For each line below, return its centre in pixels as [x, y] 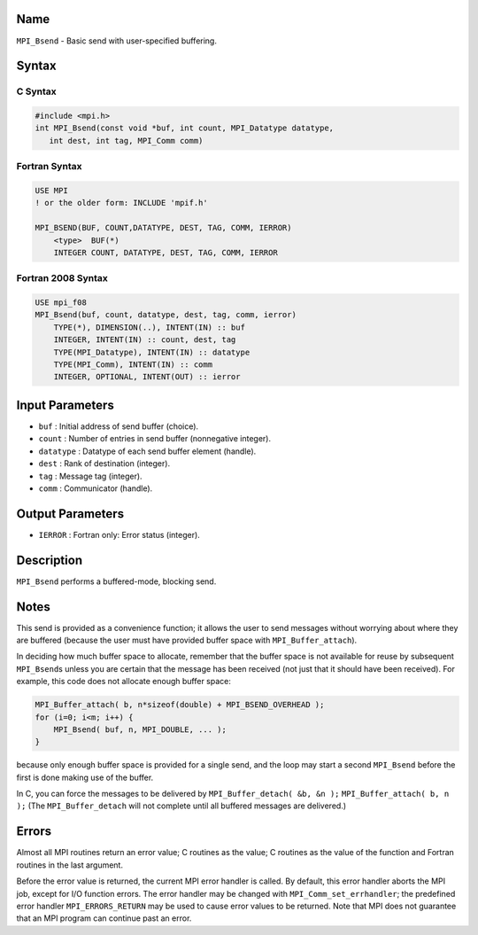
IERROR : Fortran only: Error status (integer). [119, 534]
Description [50, 560]
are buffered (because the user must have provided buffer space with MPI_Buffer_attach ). [187, 640]
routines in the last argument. [70, 865]
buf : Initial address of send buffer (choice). [119, 426]
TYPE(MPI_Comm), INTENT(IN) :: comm [133, 365]
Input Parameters [65, 405]
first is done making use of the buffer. [85, 777]
